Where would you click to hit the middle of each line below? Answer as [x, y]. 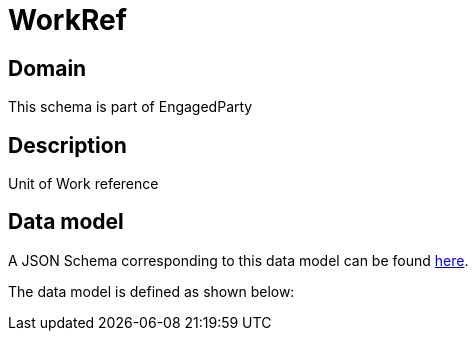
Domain [47, 68]
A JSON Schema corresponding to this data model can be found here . [238, 260]
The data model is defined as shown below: [151, 291]
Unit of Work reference [83, 184]
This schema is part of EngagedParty [130, 107]
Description [67, 145]
